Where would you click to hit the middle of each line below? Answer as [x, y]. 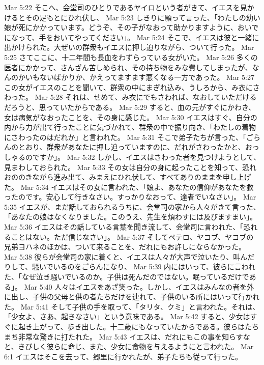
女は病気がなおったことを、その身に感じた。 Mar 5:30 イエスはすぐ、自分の [131, 117]
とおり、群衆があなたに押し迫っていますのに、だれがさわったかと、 [131, 147]
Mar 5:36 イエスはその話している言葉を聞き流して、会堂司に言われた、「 [124, 227]
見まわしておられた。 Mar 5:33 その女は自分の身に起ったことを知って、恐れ [130, 167]
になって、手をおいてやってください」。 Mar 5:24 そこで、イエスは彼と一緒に [132, 37]
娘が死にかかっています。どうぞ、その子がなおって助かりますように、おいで [131, 27]
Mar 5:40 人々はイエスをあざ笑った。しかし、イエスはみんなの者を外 [139, 286]
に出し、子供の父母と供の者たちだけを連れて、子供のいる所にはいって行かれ [132, 297]
